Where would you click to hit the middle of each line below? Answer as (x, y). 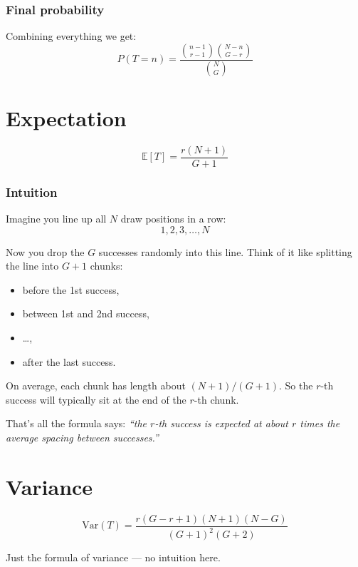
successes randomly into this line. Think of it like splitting (225, 251)
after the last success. (69, 361)
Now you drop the (45, 251)
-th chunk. (216, 399)
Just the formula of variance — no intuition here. (113, 557)
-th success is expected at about (221, 423)
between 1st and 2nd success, (86, 313)
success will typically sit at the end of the (96, 399)
